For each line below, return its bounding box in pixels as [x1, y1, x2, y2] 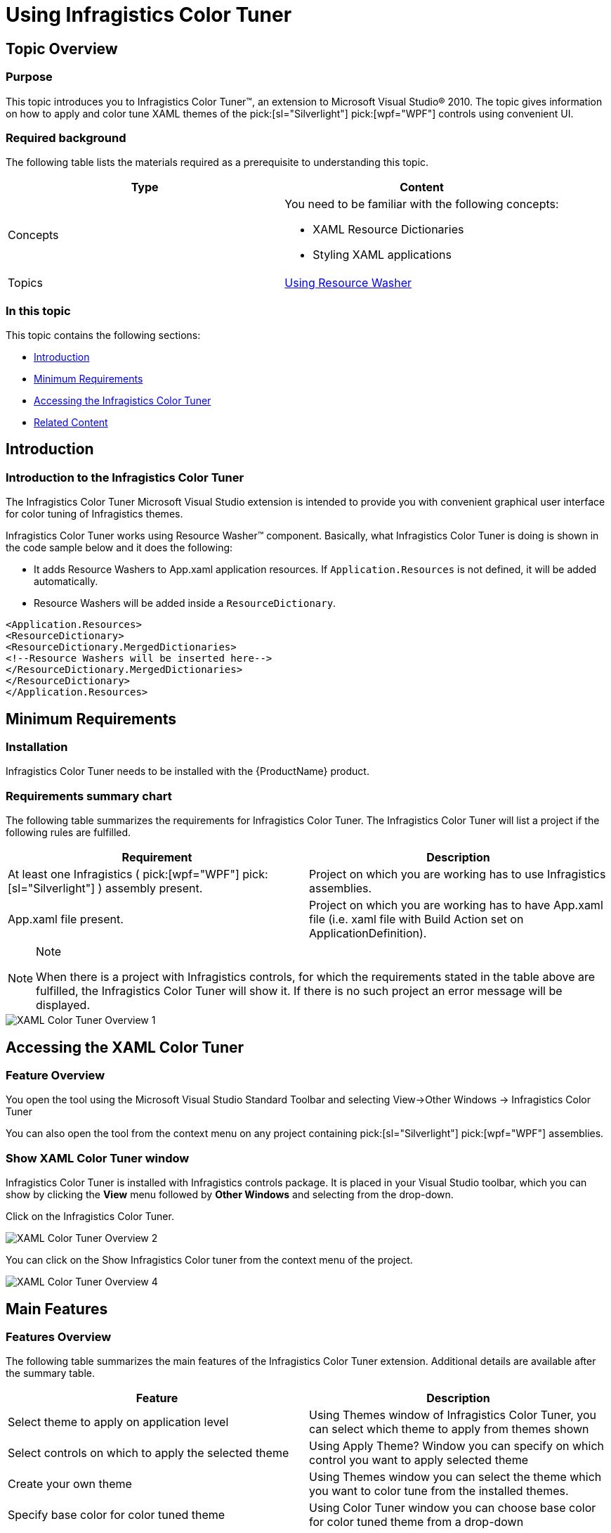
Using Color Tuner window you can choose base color [309, 1501, 596, 1515]
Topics [8, 276, 43, 290]
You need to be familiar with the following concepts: [284, 197, 559, 212]
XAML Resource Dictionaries [313, 222, 464, 237]
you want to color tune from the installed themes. [309, 1484, 569, 1499]
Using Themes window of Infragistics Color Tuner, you [309, 1408, 597, 1423]
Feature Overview [6, 1068, 105, 1083]
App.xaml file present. [8, 912, 124, 927]
